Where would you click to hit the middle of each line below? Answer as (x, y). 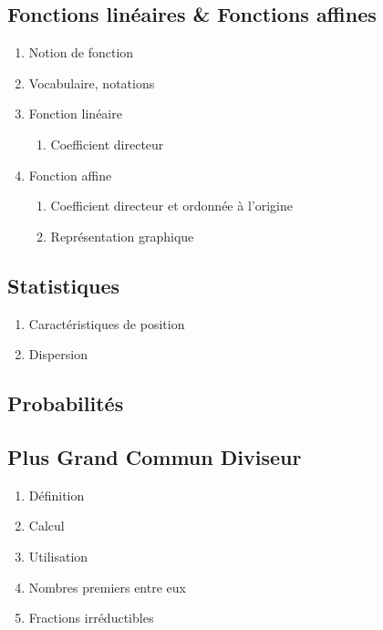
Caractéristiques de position (107, 323)
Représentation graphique (122, 236)
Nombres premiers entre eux (107, 587)
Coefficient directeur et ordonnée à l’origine (171, 206)
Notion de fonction (81, 52)
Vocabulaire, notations (92, 83)
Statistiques (64, 285)
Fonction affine (70, 175)
